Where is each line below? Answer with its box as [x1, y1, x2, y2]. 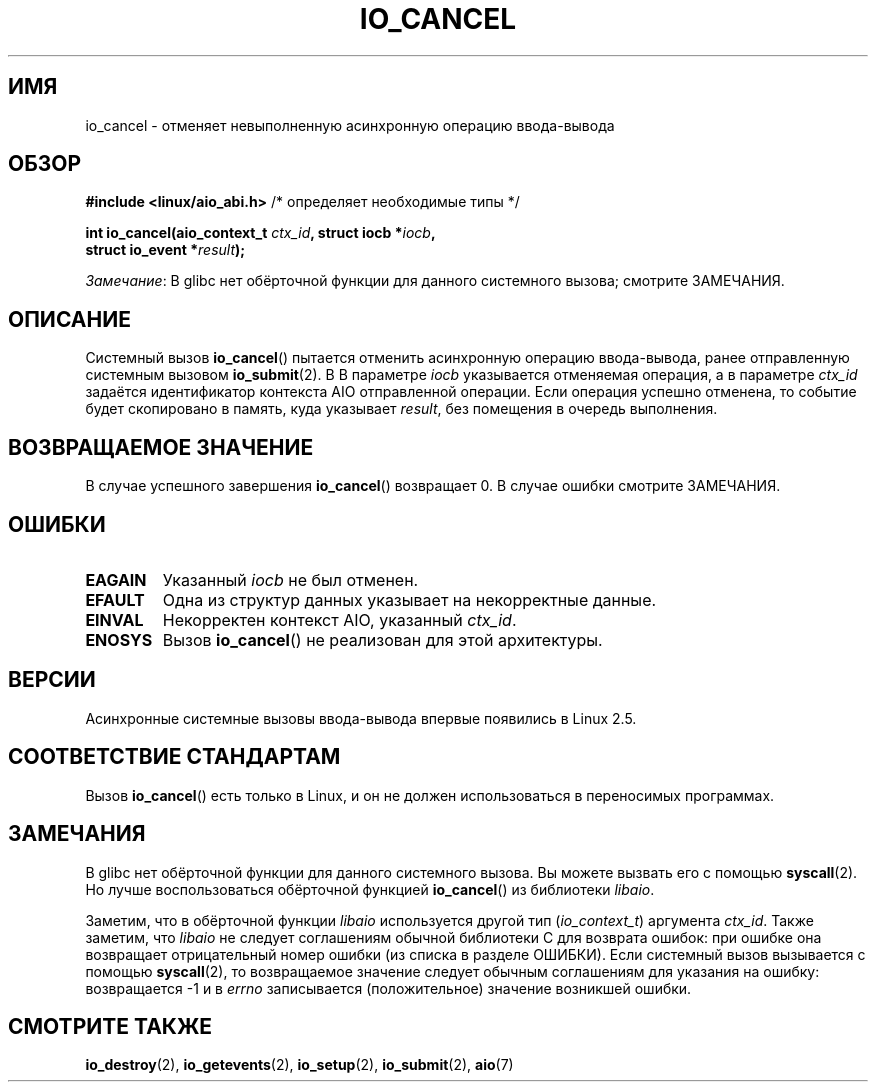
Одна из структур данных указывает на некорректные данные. [162, 589, 657, 610]
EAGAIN [85, 569, 147, 590]
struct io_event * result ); [85, 241, 246, 259]
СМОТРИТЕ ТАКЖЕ [8, 1013, 213, 1039]
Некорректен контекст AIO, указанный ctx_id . [162, 609, 517, 630]
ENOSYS [85, 629, 153, 650]
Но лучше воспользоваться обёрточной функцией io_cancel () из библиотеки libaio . [85, 880, 655, 898]
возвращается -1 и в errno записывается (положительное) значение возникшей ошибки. [85, 979, 692, 997]
